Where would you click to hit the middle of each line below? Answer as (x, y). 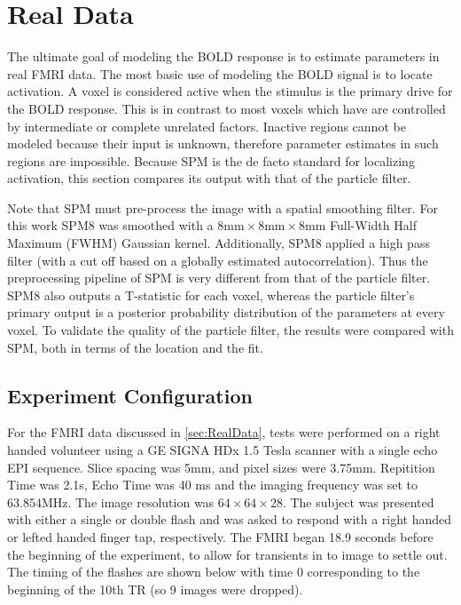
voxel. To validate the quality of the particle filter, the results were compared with (230, 330)
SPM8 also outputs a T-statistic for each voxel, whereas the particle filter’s (211, 295)
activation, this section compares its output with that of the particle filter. (209, 178)
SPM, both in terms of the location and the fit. (135, 347)
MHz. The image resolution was (128, 502)
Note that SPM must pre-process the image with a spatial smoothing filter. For (223, 207)
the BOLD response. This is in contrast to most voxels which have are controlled (227, 108)
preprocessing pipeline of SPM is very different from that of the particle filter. (219, 278)
